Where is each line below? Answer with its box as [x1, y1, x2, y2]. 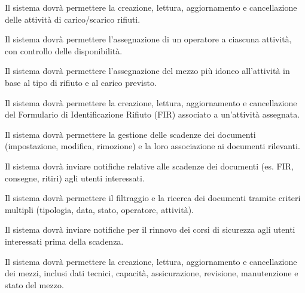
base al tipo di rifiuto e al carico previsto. [5, 76, 157, 88]
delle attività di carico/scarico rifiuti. [5, 13, 141, 25]
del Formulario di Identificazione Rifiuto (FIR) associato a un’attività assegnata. [5, 108, 300, 121]
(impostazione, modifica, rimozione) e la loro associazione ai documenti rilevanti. [5, 140, 300, 152]
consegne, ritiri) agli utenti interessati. [5, 171, 145, 184]
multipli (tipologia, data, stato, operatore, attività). [5, 203, 194, 215]
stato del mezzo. [5, 278, 64, 291]
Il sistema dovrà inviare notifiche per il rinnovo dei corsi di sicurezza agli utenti [5, 223, 295, 236]
